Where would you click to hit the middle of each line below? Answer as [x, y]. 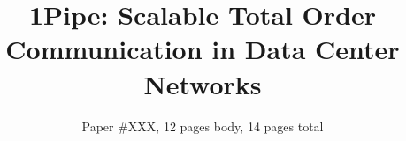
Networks [203, 83]
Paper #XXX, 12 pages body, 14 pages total [203, 126]
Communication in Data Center [203, 49]
